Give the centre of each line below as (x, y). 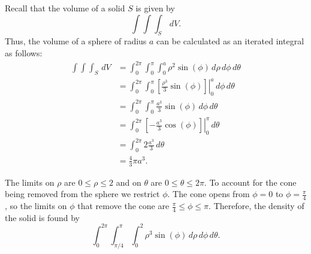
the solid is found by (43, 217)
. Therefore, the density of (256, 206)
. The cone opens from (209, 194)
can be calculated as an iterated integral (230, 41)
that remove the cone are (123, 206)
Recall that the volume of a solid (65, 8)
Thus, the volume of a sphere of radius (76, 41)
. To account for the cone (250, 182)
